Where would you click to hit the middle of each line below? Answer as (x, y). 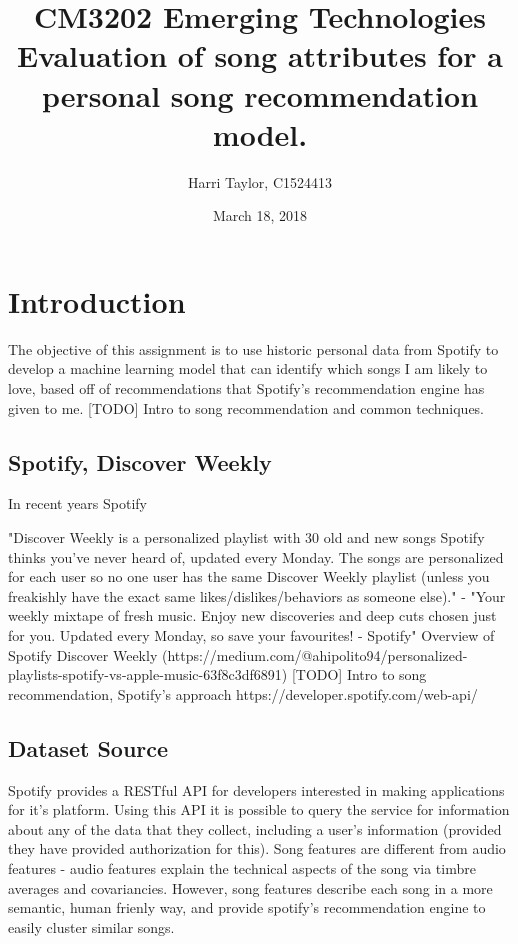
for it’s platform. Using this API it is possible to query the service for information (259, 809)
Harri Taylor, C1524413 (260, 181)
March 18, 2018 (260, 215)
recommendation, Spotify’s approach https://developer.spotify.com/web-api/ (243, 693)
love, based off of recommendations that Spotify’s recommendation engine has (246, 388)
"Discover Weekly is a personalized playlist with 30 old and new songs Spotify (246, 536)
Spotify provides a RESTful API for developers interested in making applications (256, 789)
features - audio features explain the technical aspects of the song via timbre (242, 867)
